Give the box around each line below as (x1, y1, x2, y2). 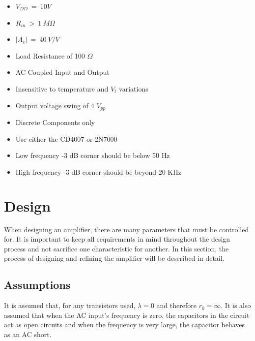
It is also (225, 300, 251, 310)
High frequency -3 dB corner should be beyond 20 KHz (15, 166, 181, 177)
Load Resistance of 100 (15, 50, 85, 61)
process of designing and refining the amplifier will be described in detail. (4, 253, 225, 263)
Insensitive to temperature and (15, 83, 109, 93)
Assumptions (4, 277, 71, 292)
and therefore (156, 300, 197, 310)
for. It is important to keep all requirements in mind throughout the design (4, 234, 230, 244)
